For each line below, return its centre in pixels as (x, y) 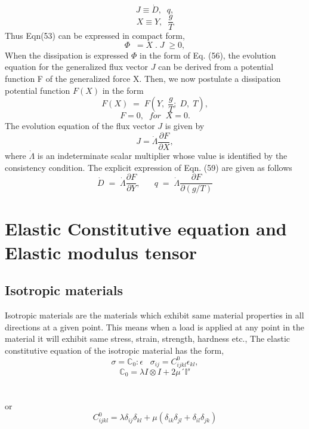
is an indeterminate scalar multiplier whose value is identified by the (162, 155)
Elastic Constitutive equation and (146, 229)
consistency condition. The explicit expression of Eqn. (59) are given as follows (149, 167)
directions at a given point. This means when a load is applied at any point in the (155, 327)
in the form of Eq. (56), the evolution (208, 55)
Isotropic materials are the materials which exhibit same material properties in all (154, 315)
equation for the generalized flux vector (77, 67)
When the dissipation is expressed (67, 55)
